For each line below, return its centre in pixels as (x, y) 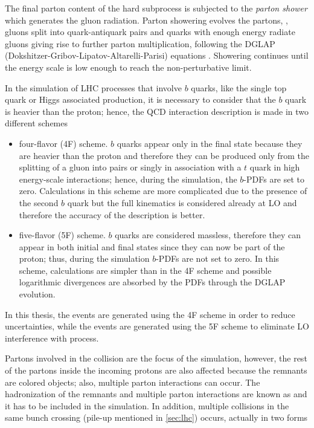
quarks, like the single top (239, 87)
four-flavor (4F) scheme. (63, 143)
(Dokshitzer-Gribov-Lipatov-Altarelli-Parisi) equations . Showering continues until (157, 55)
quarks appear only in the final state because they (210, 143)
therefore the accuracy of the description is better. (112, 214)
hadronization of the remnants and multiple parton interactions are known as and (156, 394)
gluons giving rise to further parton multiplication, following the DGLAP (140, 43)
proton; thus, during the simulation (84, 258)
